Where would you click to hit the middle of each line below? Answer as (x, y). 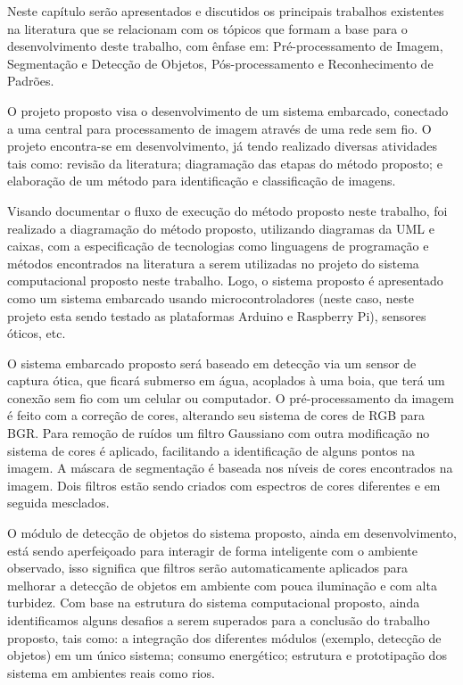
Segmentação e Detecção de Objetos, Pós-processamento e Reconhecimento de (220, 63)
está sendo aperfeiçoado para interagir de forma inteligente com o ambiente (212, 550)
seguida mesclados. (58, 503)
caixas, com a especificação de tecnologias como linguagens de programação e (218, 246)
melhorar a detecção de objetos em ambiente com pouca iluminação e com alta (222, 585)
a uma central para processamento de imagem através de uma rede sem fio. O (219, 128)
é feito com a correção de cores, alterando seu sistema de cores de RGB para (216, 415)
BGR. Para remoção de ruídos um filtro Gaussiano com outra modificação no (219, 433)
